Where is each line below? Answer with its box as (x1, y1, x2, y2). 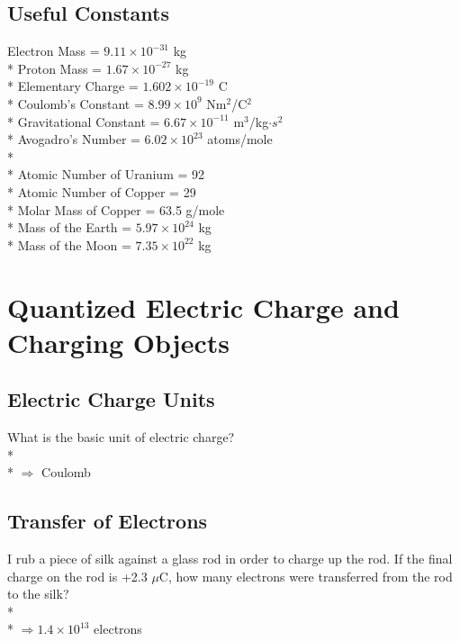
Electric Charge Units (7, 385, 215, 413)
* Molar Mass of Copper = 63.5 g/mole (7, 200, 225, 219)
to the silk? (7, 584, 69, 603)
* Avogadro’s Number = (7, 130, 140, 149)
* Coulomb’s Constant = (7, 94, 144, 113)
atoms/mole (207, 130, 273, 149)
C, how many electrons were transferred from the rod (158, 566, 453, 585)
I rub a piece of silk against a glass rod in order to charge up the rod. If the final (7, 549, 453, 568)
